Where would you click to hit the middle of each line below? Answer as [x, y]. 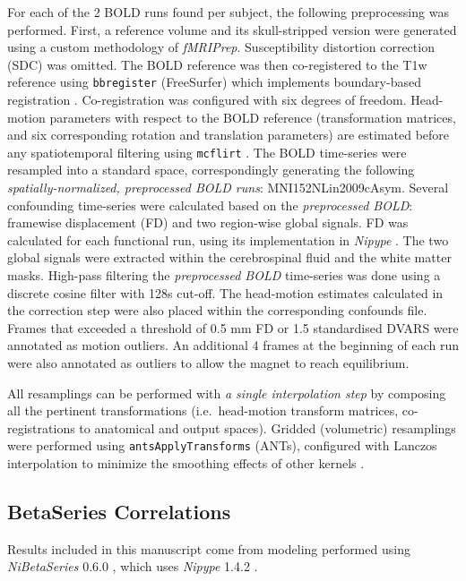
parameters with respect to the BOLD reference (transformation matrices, [253, 117]
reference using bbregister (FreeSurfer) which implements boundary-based [214, 82]
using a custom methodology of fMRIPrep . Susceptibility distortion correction [221, 47]
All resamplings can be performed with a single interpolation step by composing [227, 393]
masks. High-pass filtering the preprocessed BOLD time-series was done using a [224, 275]
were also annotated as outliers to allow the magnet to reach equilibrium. [208, 363]
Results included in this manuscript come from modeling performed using [209, 548]
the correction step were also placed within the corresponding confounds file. [217, 310]
